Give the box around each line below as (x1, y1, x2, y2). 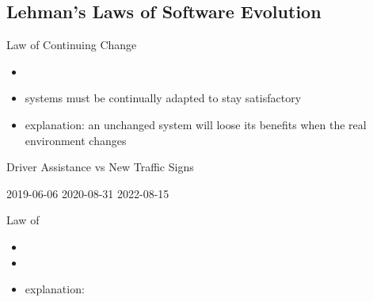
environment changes (25, 132, 127, 148)
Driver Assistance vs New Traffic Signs (6, 159, 194, 175)
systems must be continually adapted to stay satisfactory (25, 90, 302, 106)
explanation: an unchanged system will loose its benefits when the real (25, 116, 367, 132)
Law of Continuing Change (6, 36, 137, 53)
